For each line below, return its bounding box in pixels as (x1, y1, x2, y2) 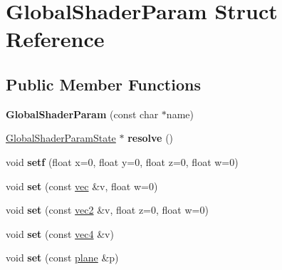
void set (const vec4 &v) (6, 226, 114, 241)
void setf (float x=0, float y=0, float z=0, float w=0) (6, 154, 239, 169)
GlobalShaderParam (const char (6, 106, 159, 121)
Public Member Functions (6, 73, 201, 95)
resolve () (127, 130, 174, 145)
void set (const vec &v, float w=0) (6, 178, 158, 193)
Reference (6, 24, 105, 53)
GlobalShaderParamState (6, 130, 116, 145)
